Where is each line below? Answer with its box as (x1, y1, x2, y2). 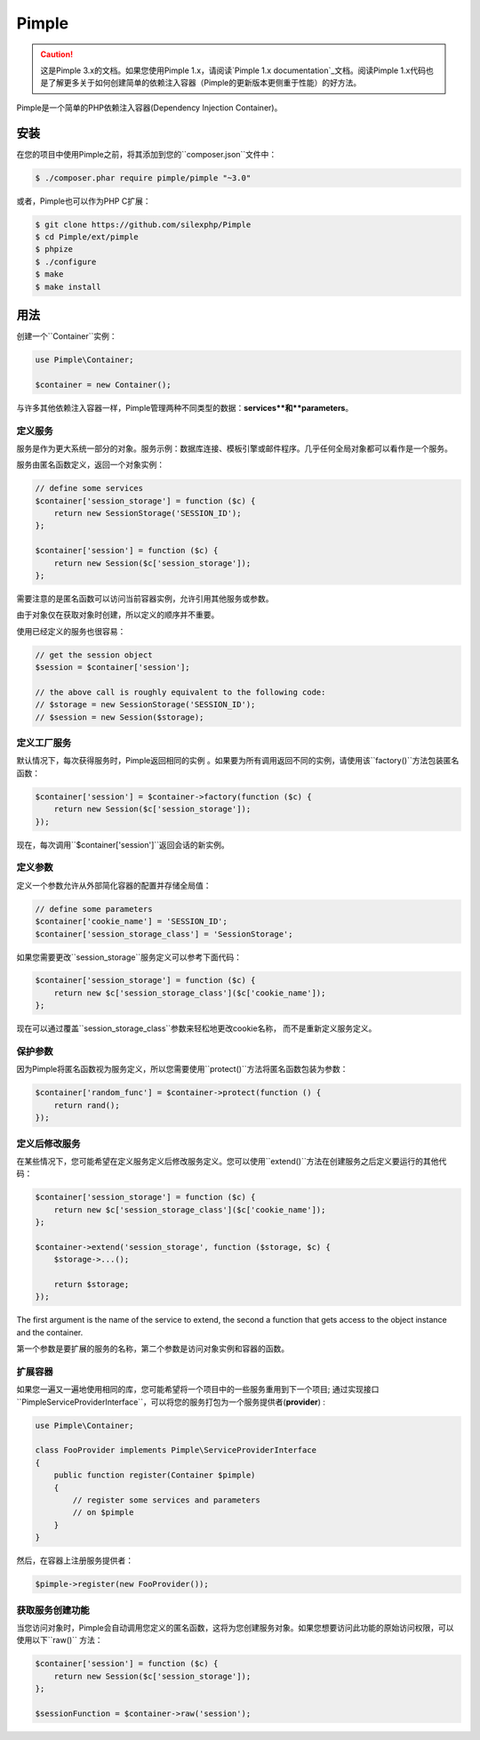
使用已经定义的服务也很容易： (16, 625, 126, 636)
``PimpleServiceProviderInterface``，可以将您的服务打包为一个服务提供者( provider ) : (16, 1397, 326, 1407)
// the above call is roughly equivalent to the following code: (35, 687, 326, 697)
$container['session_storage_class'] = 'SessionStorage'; (35, 929, 293, 938)
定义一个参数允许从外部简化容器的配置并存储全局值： (16, 880, 212, 890)
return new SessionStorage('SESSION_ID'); (53, 508, 242, 519)
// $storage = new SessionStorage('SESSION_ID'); (35, 699, 256, 710)
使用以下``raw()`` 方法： (16, 1635, 103, 1646)
